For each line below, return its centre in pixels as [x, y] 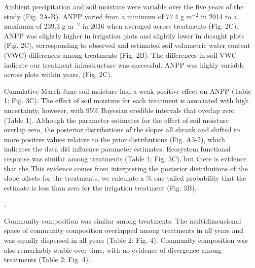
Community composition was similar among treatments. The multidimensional [123, 220]
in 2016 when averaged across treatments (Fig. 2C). [161, 26]
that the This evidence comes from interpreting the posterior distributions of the [126, 168]
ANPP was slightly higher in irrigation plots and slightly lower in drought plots [124, 35]
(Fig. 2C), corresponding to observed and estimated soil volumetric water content [127, 45]
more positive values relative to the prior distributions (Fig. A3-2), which [115, 139]
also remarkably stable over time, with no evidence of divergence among [113, 249]
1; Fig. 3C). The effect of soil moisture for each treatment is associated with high [127, 100]
